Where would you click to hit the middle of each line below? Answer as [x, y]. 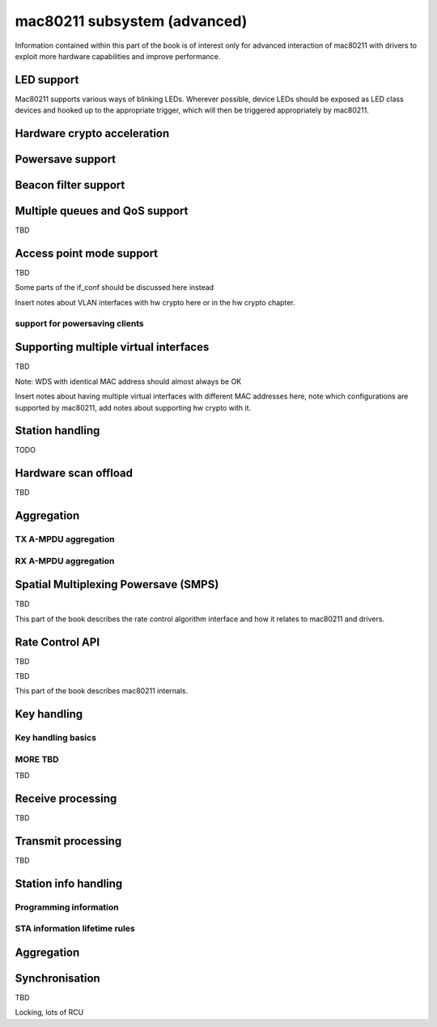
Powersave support [66, 159]
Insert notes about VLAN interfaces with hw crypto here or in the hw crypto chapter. [155, 302]
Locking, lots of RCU [49, 1012]
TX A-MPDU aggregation [65, 539]
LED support [47, 80]
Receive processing [66, 798]
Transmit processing [68, 841]
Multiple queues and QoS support [102, 211]
